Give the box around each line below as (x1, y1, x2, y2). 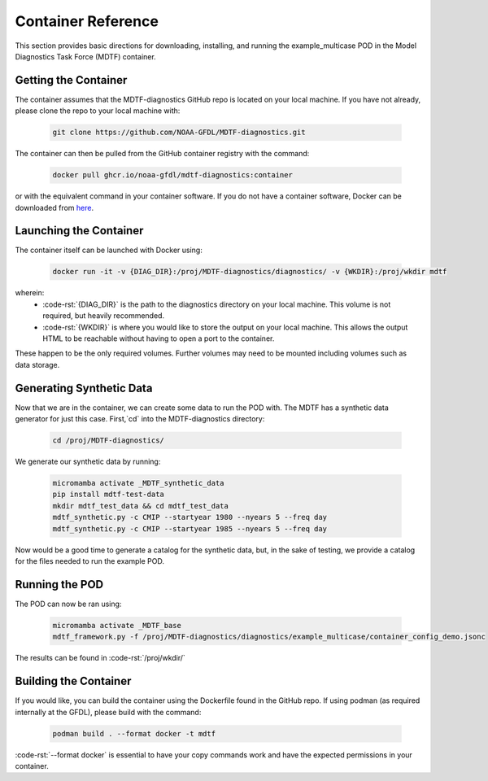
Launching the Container (15, 224, 144, 238)
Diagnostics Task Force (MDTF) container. (15, 51, 156, 61)
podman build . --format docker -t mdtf (52, 729, 216, 738)
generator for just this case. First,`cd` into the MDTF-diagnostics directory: (15, 414, 265, 424)
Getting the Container (15, 73, 128, 87)
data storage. (15, 360, 60, 369)
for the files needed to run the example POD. (15, 556, 164, 565)
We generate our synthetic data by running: (15, 456, 161, 467)
